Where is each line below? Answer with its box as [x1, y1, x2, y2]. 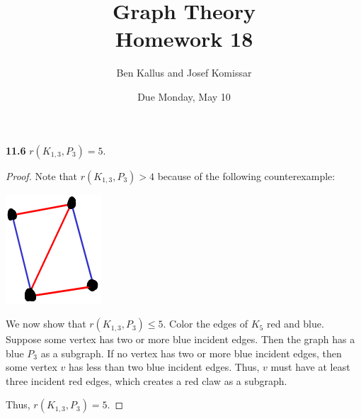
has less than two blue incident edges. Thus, [68, 359, 260, 374]
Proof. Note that [6, 168, 78, 183]
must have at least [270, 359, 350, 374]
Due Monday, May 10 [137, 89, 231, 104]
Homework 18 [115, 24, 253, 53]
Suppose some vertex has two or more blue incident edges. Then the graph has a [6, 332, 355, 347]
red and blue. [266, 316, 324, 331]
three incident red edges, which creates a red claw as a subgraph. [6, 373, 287, 388]
